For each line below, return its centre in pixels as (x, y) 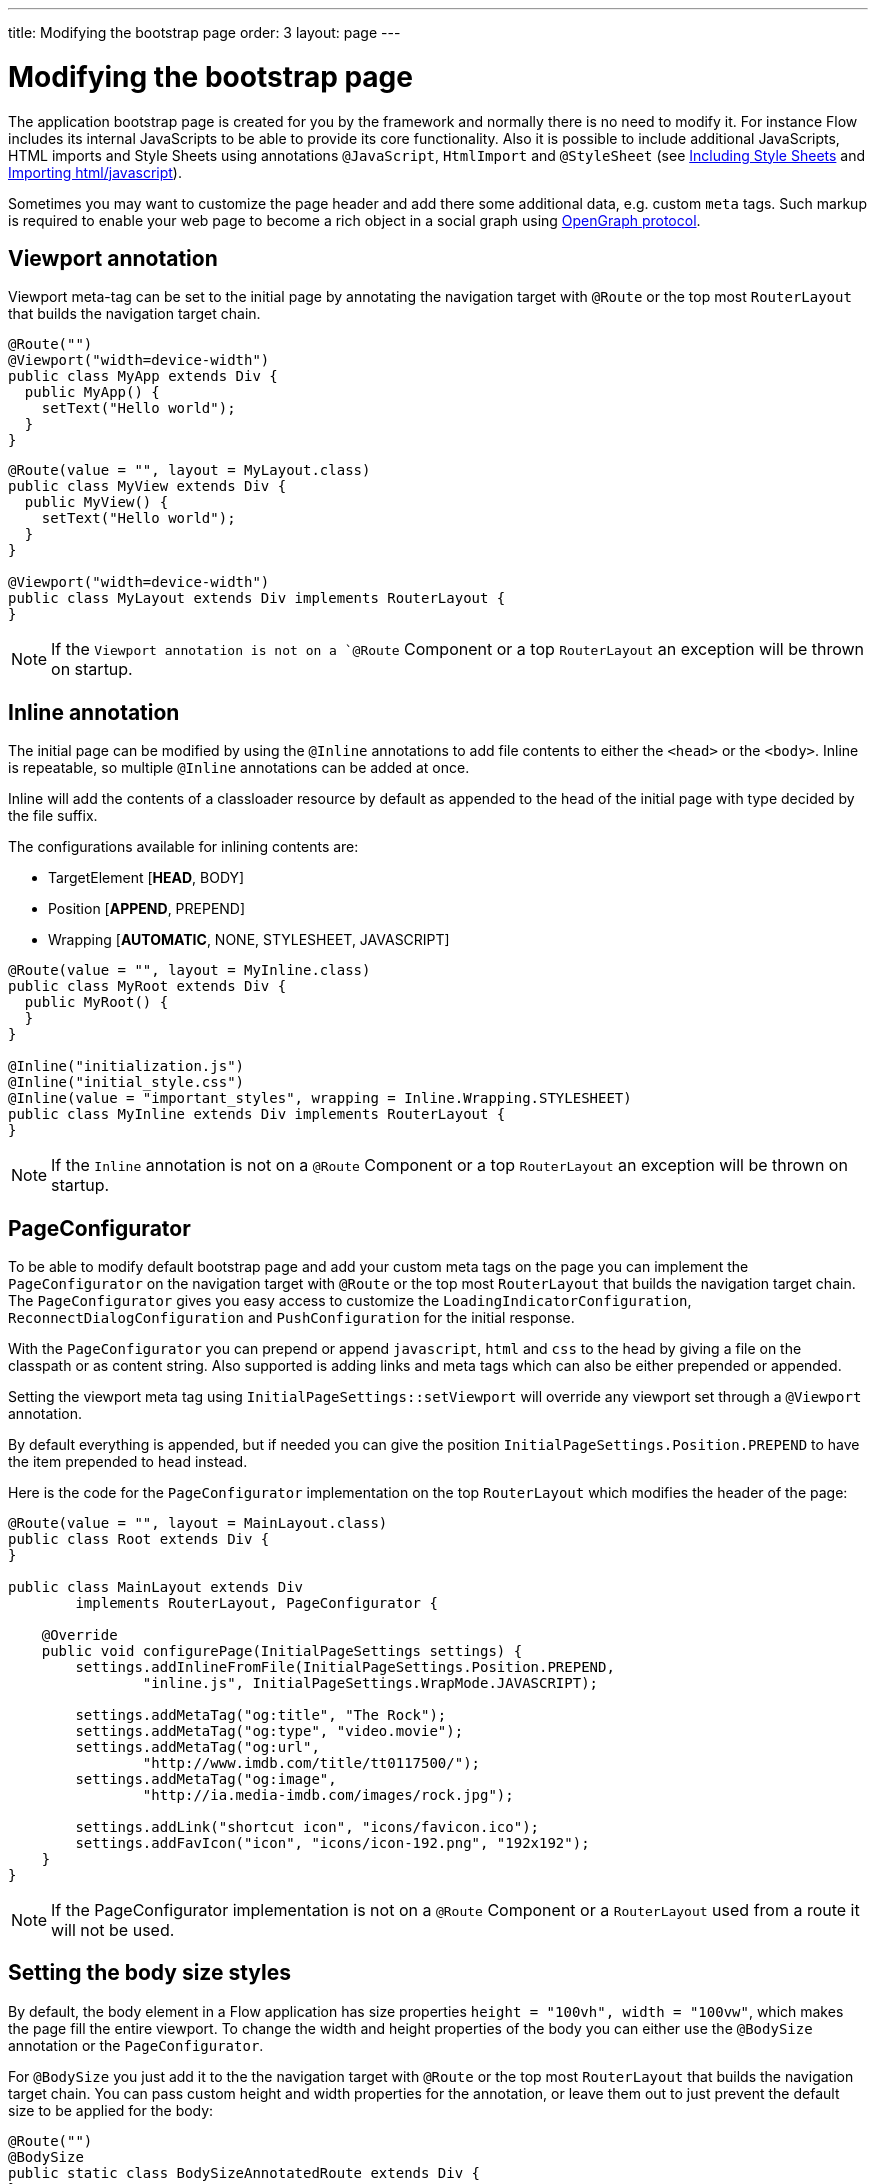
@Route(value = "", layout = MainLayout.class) (198, 1523)
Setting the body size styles (150, 1973)
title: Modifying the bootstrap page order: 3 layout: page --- (204, 32)
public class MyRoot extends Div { (147, 986)
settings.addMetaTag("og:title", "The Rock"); (261, 1715)
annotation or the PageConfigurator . (136, 2045)
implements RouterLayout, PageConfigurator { (256, 1603)
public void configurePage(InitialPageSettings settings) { (282, 1651)
